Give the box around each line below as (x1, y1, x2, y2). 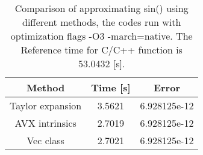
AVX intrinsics (14, 116, 77, 130)
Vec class (27, 133, 64, 147)
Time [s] (91, 81, 131, 94)
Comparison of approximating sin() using (14, 1, 189, 15)
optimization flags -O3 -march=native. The (10, 29, 193, 43)
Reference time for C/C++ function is (20, 43, 183, 56)
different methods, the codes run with (22, 15, 181, 29)
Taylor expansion (10, 99, 82, 112)
